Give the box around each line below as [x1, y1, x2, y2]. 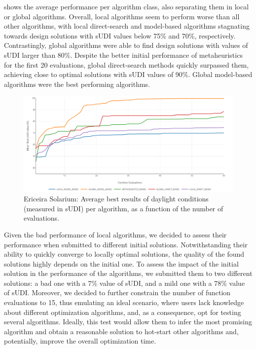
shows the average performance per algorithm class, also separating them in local [4, 1, 249, 11]
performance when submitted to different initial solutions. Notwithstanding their [4, 239, 248, 249]
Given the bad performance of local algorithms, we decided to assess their [4, 229, 227, 239]
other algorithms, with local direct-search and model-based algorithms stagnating [4, 21, 250, 31]
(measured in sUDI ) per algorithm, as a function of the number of [24, 203, 223, 213]
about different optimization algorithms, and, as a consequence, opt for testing [4, 307, 241, 317]
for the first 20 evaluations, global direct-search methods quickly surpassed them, [4, 59, 249, 70]
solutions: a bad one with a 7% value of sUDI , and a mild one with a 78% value [4, 277, 245, 288]
